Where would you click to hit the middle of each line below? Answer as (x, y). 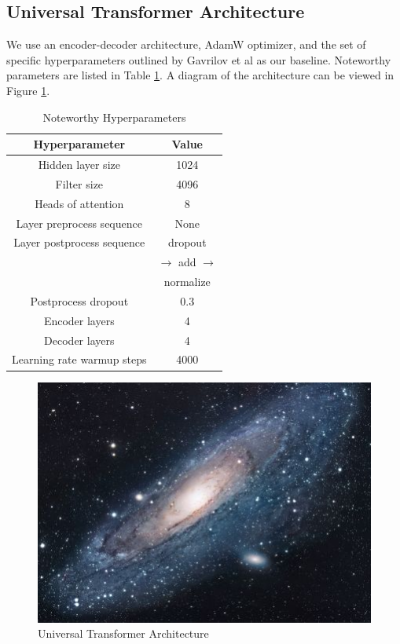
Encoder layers (79, 320)
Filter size (79, 183)
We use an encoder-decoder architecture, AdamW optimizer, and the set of (186, 44)
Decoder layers (79, 340)
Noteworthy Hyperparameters (114, 117)
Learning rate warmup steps (79, 359)
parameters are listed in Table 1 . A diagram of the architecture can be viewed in (200, 75)
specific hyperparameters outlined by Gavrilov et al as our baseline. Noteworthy (199, 59)
